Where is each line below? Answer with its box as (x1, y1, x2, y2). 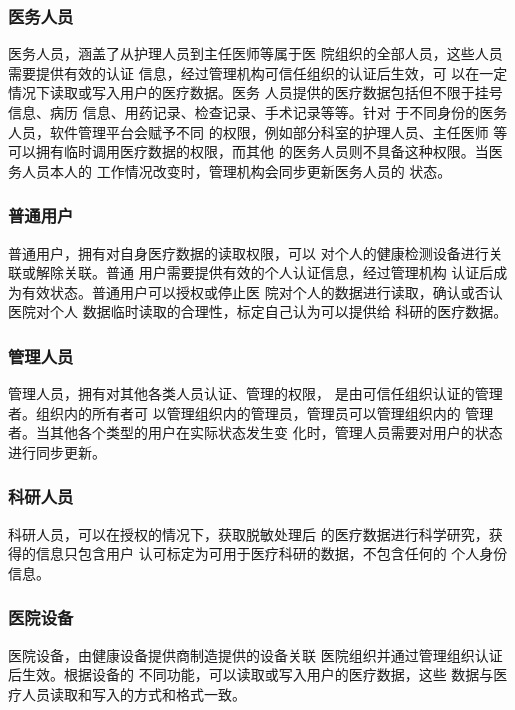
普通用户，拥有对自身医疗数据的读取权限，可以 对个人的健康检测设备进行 (8, 242, 489, 263)
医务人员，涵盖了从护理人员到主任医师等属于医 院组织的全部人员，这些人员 (8, 43, 503, 64)
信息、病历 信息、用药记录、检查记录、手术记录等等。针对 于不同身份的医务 (8, 102, 508, 122)
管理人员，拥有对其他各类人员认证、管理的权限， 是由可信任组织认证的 (8, 383, 475, 404)
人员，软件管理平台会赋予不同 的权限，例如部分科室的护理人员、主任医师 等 (8, 121, 508, 142)
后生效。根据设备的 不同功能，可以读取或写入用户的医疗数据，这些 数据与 (8, 664, 494, 685)
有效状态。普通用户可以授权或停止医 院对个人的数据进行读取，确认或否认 (21, 281, 503, 302)
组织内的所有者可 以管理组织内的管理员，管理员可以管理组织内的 (35, 402, 461, 423)
